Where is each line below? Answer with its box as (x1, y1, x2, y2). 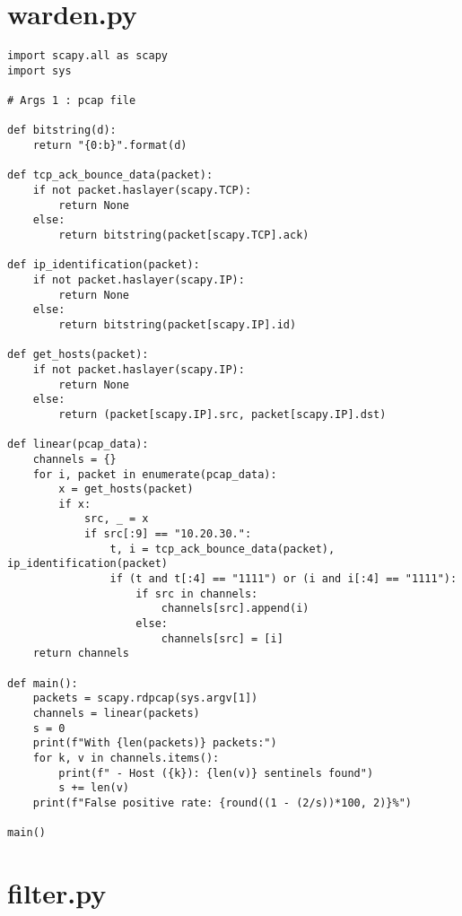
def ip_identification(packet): (7, 258, 200, 272)
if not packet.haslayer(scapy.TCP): (32, 184, 252, 197)
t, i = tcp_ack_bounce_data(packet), (109, 542, 336, 555)
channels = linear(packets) (32, 707, 200, 720)
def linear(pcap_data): (7, 438, 149, 451)
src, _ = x (83, 512, 149, 526)
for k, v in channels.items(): (32, 751, 220, 764)
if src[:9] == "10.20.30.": (83, 528, 252, 541)
